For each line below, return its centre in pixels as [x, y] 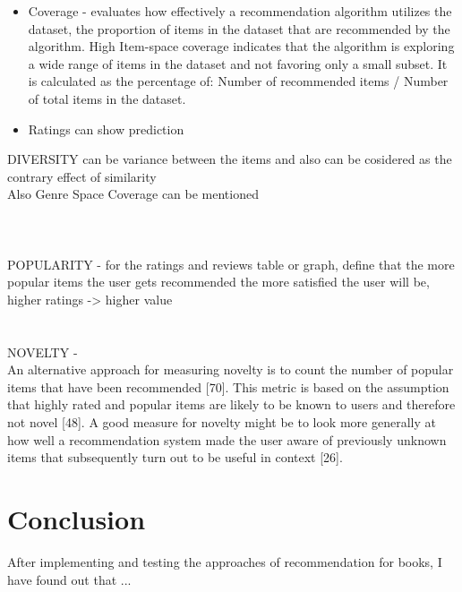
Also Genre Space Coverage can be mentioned [133, 194]
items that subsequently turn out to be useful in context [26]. [175, 457]
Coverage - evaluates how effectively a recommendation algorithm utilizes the [240, 11]
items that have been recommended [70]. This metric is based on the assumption [228, 386]
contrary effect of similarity [82, 176]
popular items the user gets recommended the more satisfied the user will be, [218, 282]
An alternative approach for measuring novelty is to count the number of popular [231, 369]
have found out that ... [69, 579]
